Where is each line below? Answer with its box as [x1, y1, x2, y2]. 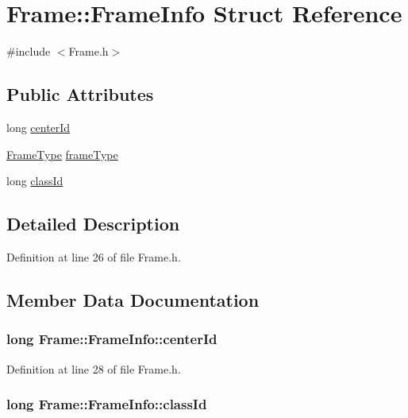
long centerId [6, 118, 71, 135]
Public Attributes [6, 82, 154, 106]
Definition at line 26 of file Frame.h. [6, 248, 181, 265]
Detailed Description [6, 211, 180, 236]
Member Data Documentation [6, 287, 260, 312]
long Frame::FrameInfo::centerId [6, 329, 217, 349]
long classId [6, 172, 64, 189]
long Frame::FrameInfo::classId [6, 394, 207, 414]
